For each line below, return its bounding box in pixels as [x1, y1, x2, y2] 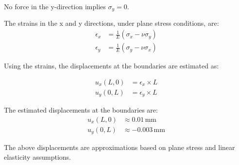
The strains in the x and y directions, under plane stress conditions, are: [4, 18, 219, 28]
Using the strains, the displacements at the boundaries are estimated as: [4, 61, 219, 71]
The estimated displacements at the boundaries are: [4, 105, 158, 115]
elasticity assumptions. [4, 151, 71, 162]
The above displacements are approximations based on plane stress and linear [4, 142, 235, 152]
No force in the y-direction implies [4, 1, 106, 11]
